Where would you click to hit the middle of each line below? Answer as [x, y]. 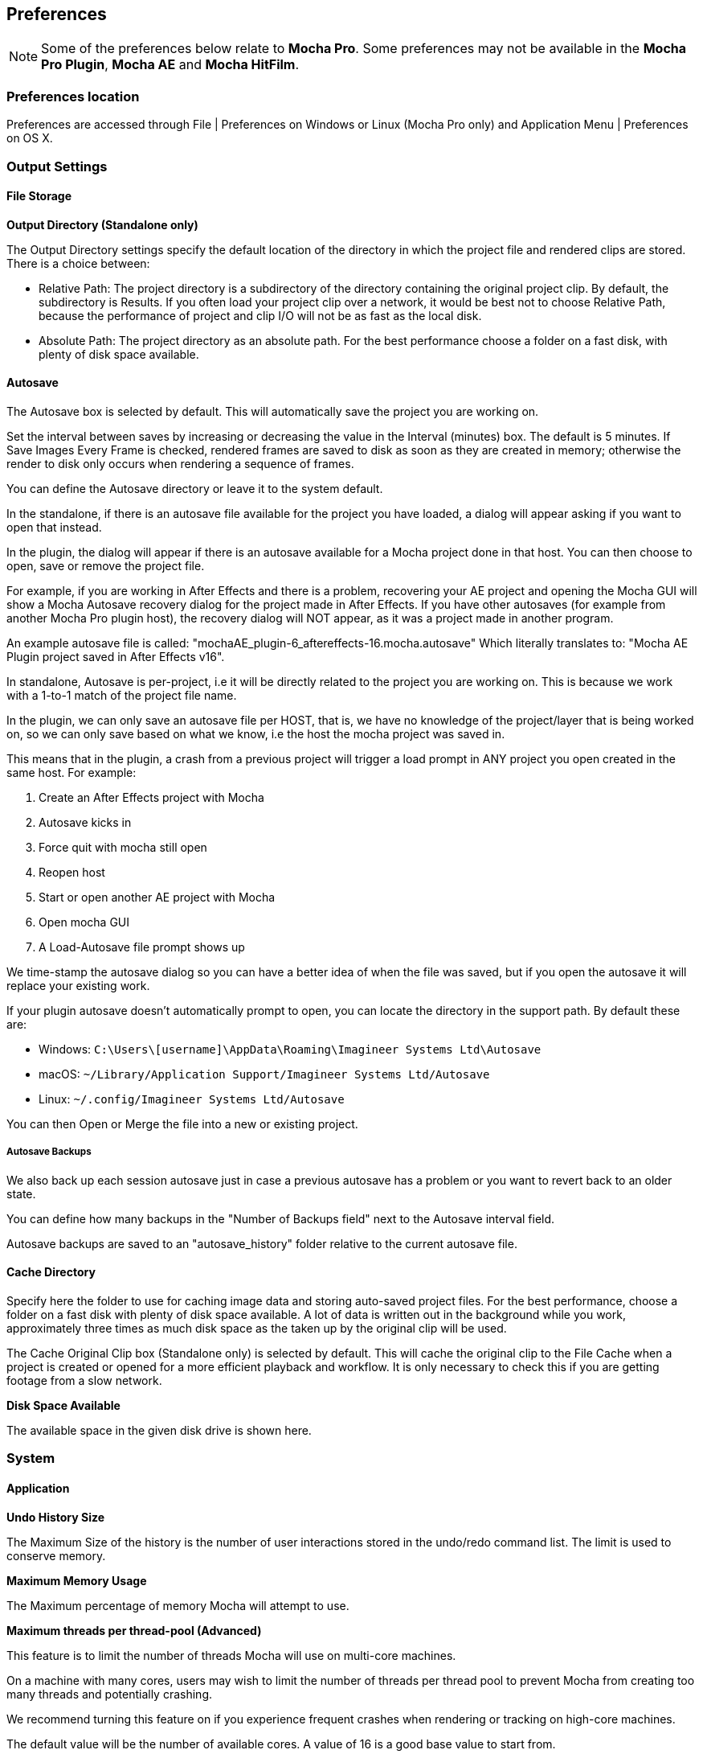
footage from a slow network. [84, 1380]
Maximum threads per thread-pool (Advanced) [134, 1630]
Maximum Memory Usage [77, 1580]
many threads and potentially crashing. [110, 1694]
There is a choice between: [78, 263]
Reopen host [72, 872]
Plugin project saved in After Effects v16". [116, 656]
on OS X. [30, 138]
